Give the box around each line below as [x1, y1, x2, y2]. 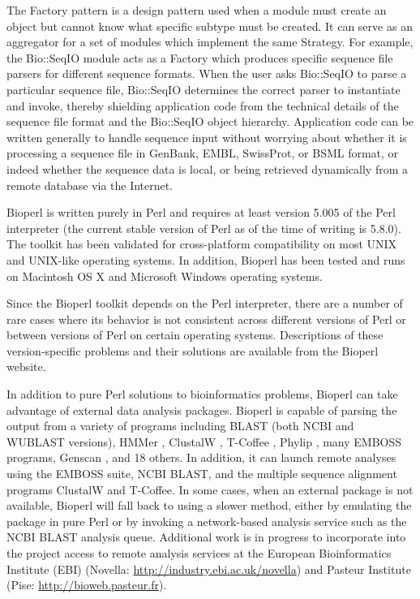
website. [6, 358, 46, 375]
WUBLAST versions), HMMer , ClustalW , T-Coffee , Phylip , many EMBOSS [6, 433, 402, 450]
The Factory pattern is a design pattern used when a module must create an [6, 2, 387, 18]
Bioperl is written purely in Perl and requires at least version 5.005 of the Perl [6, 204, 396, 221]
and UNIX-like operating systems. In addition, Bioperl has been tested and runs [6, 251, 405, 268]
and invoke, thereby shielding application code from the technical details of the [6, 97, 399, 114]
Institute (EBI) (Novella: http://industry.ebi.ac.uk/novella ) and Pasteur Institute [6, 560, 411, 577]
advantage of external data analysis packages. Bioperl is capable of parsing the [6, 401, 397, 418]
